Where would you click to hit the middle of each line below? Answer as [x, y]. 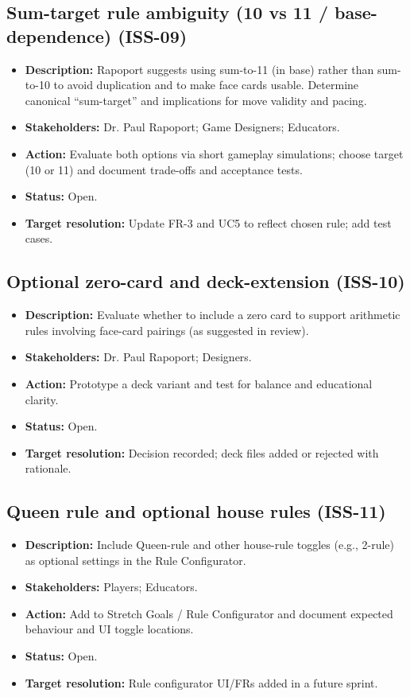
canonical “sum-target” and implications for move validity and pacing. [196, 100]
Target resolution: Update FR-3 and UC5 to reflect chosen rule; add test [208, 222]
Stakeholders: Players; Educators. [111, 587]
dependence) [59, 35]
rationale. [48, 468]
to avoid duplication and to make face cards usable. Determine [206, 85]
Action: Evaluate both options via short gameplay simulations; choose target [214, 153]
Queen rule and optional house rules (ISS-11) [196, 511]
